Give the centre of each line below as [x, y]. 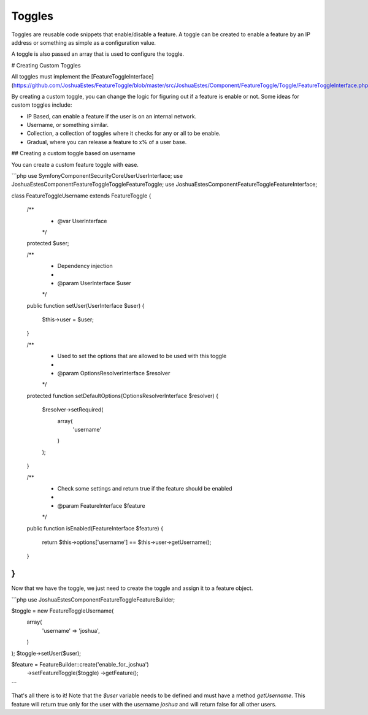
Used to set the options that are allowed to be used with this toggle [142, 356]
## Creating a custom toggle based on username [73, 153]
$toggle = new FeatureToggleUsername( [63, 611]
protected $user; [48, 243]
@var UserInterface [82, 221]
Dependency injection [85, 266]
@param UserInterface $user [94, 283]
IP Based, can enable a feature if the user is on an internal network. [112, 116]
